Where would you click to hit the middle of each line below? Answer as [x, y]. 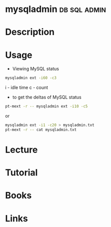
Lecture [22, 150]
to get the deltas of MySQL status [47, 97]
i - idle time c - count [27, 87]
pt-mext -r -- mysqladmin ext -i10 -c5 [47, 106]
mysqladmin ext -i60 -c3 [31, 78]
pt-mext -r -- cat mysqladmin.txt [41, 129]
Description [30, 32]
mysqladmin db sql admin [55, 9]
